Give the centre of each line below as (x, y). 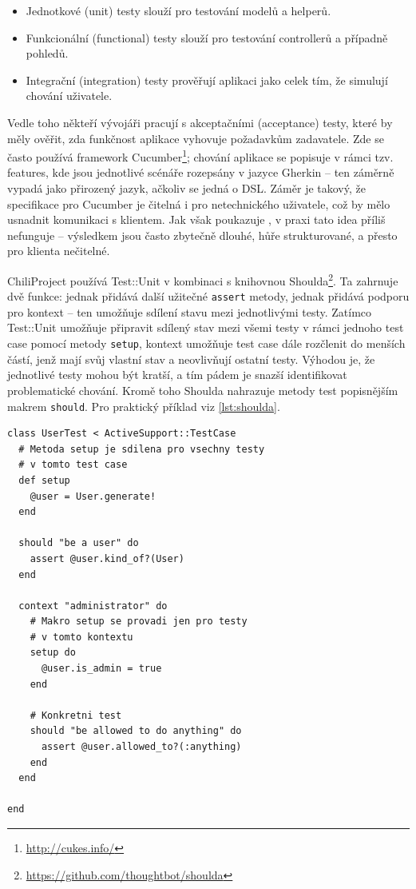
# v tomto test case (73, 465)
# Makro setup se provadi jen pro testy (139, 622)
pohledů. (47, 53)
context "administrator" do (93, 606)
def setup (44, 480)
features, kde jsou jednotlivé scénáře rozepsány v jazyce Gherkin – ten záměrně (201, 172)
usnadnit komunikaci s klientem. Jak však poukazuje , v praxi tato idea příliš (196, 219)
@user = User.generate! (93, 496)
